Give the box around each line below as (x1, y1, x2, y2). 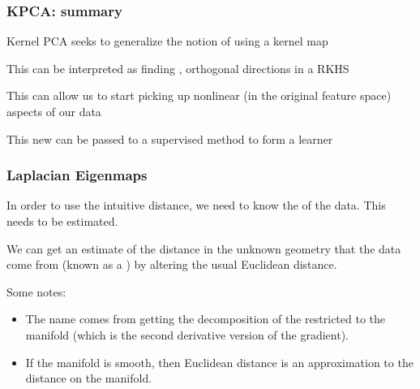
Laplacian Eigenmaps (6, 165, 148, 185)
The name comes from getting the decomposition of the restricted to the (25, 310, 386, 327)
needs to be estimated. (6, 213, 118, 229)
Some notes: (6, 283, 66, 300)
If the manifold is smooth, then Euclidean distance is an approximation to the (25, 353, 414, 370)
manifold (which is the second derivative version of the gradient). (25, 326, 349, 343)
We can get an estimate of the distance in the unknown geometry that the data (6, 240, 401, 257)
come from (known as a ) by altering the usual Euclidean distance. (6, 256, 337, 273)
